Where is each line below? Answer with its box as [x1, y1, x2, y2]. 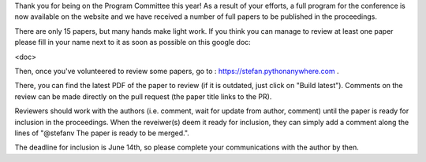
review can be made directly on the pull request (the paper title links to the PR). [14, 91, 272, 101]
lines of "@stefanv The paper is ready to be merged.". [14, 128, 189, 138]
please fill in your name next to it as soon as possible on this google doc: [14, 38, 252, 47]
